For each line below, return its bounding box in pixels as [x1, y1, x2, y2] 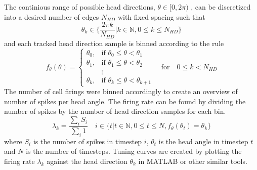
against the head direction [47, 155, 127, 166]
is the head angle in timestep [158, 136, 248, 146]
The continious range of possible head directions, [4, 2, 155, 12]
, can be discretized [191, 2, 251, 12]
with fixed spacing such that [117, 11, 205, 22]
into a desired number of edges [4, 11, 99, 22]
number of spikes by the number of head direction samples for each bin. [4, 106, 226, 116]
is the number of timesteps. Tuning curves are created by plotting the [26, 146, 242, 156]
